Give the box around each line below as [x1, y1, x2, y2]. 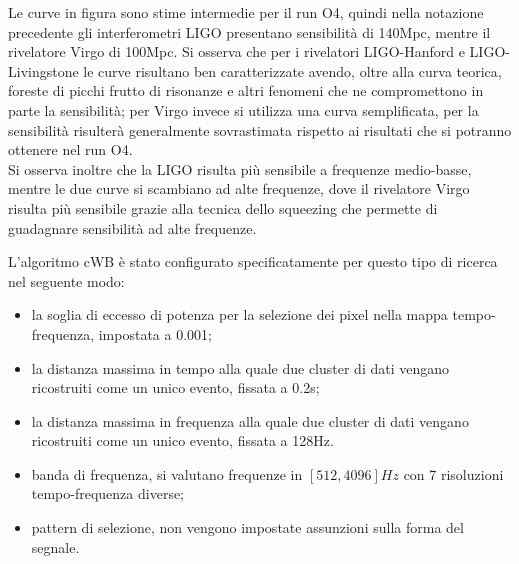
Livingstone [8, 60, 79, 81]
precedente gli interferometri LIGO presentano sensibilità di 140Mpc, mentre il [8, 21, 491, 42]
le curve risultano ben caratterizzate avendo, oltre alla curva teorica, [83, 60, 502, 81]
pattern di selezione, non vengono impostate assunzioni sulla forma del [31, 517, 464, 538]
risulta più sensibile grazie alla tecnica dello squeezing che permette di [8, 197, 438, 218]
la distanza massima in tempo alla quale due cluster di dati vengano [31, 357, 450, 378]
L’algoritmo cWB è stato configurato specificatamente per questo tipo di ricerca [8, 251, 498, 272]
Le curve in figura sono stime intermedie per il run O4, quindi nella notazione [8, 2, 484, 22]
